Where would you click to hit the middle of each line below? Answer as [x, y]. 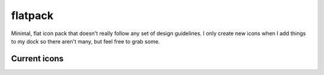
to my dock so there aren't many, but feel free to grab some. [85, 41]
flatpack [32, 15]
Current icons [37, 59]
